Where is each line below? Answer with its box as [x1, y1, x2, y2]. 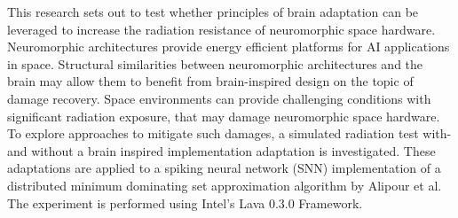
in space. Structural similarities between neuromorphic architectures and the [7, 54, 423, 73]
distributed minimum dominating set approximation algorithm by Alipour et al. [7, 175, 442, 194]
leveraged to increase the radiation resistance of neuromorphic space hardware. [7, 19, 436, 38]
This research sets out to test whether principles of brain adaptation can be [7, 3, 419, 20]
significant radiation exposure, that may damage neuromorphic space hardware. [7, 106, 440, 125]
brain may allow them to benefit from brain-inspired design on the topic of [7, 72, 414, 90]
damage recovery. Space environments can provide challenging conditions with [7, 89, 431, 107]
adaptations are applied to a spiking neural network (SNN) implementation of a [7, 159, 441, 177]
